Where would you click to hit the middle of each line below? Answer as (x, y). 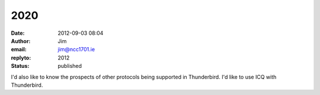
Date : (18, 33)
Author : (21, 41)
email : (19, 50)
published (70, 66)
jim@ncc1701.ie (76, 50)
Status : (20, 66)
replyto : (21, 58)
